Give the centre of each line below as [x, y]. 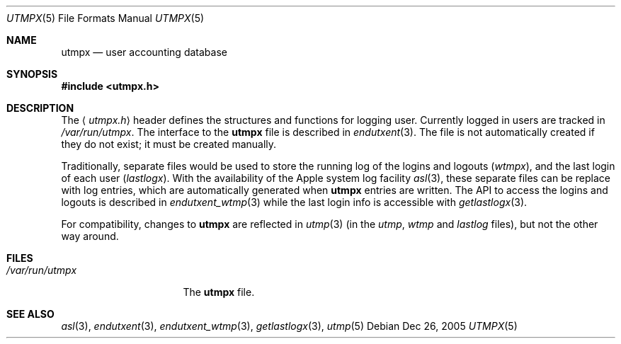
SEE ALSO [30, 314]
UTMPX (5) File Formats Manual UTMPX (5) [106, 18]
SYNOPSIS [32, 74]
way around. [90, 236]
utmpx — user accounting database [144, 52]
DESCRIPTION [40, 108]
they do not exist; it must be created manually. [169, 144]
